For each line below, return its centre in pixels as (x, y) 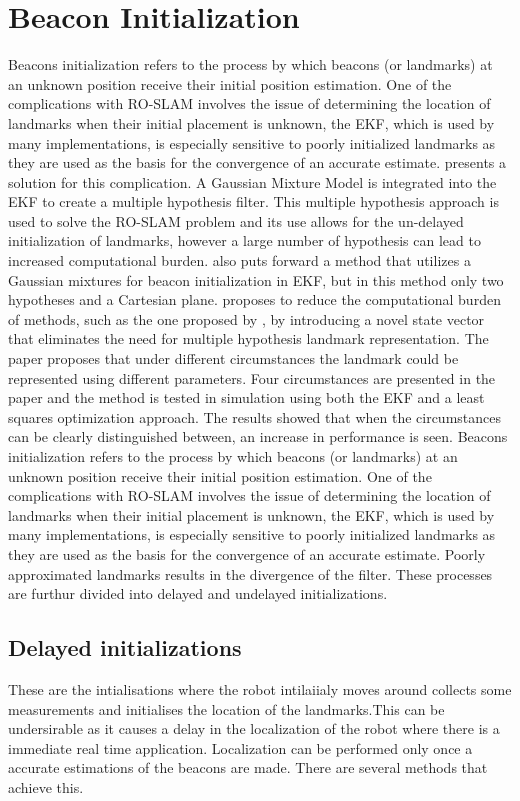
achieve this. (46, 786)
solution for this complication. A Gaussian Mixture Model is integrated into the (252, 181)
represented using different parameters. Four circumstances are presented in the (252, 377)
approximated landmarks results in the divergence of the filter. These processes (250, 573)
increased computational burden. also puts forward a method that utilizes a (239, 260)
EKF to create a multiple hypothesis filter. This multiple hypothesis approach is (253, 201)
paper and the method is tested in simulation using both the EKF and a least (246, 397)
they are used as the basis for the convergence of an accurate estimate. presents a (257, 162)
